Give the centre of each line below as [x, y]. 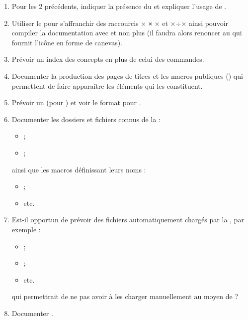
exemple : [26, 229]
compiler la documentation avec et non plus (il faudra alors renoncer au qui [127, 33]
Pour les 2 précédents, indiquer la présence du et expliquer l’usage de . [119, 6]
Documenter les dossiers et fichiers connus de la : [86, 119]
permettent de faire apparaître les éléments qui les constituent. [107, 85]
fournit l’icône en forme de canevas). [67, 42]
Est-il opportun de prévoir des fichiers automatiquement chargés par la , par [128, 220]
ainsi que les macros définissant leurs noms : [79, 169]
